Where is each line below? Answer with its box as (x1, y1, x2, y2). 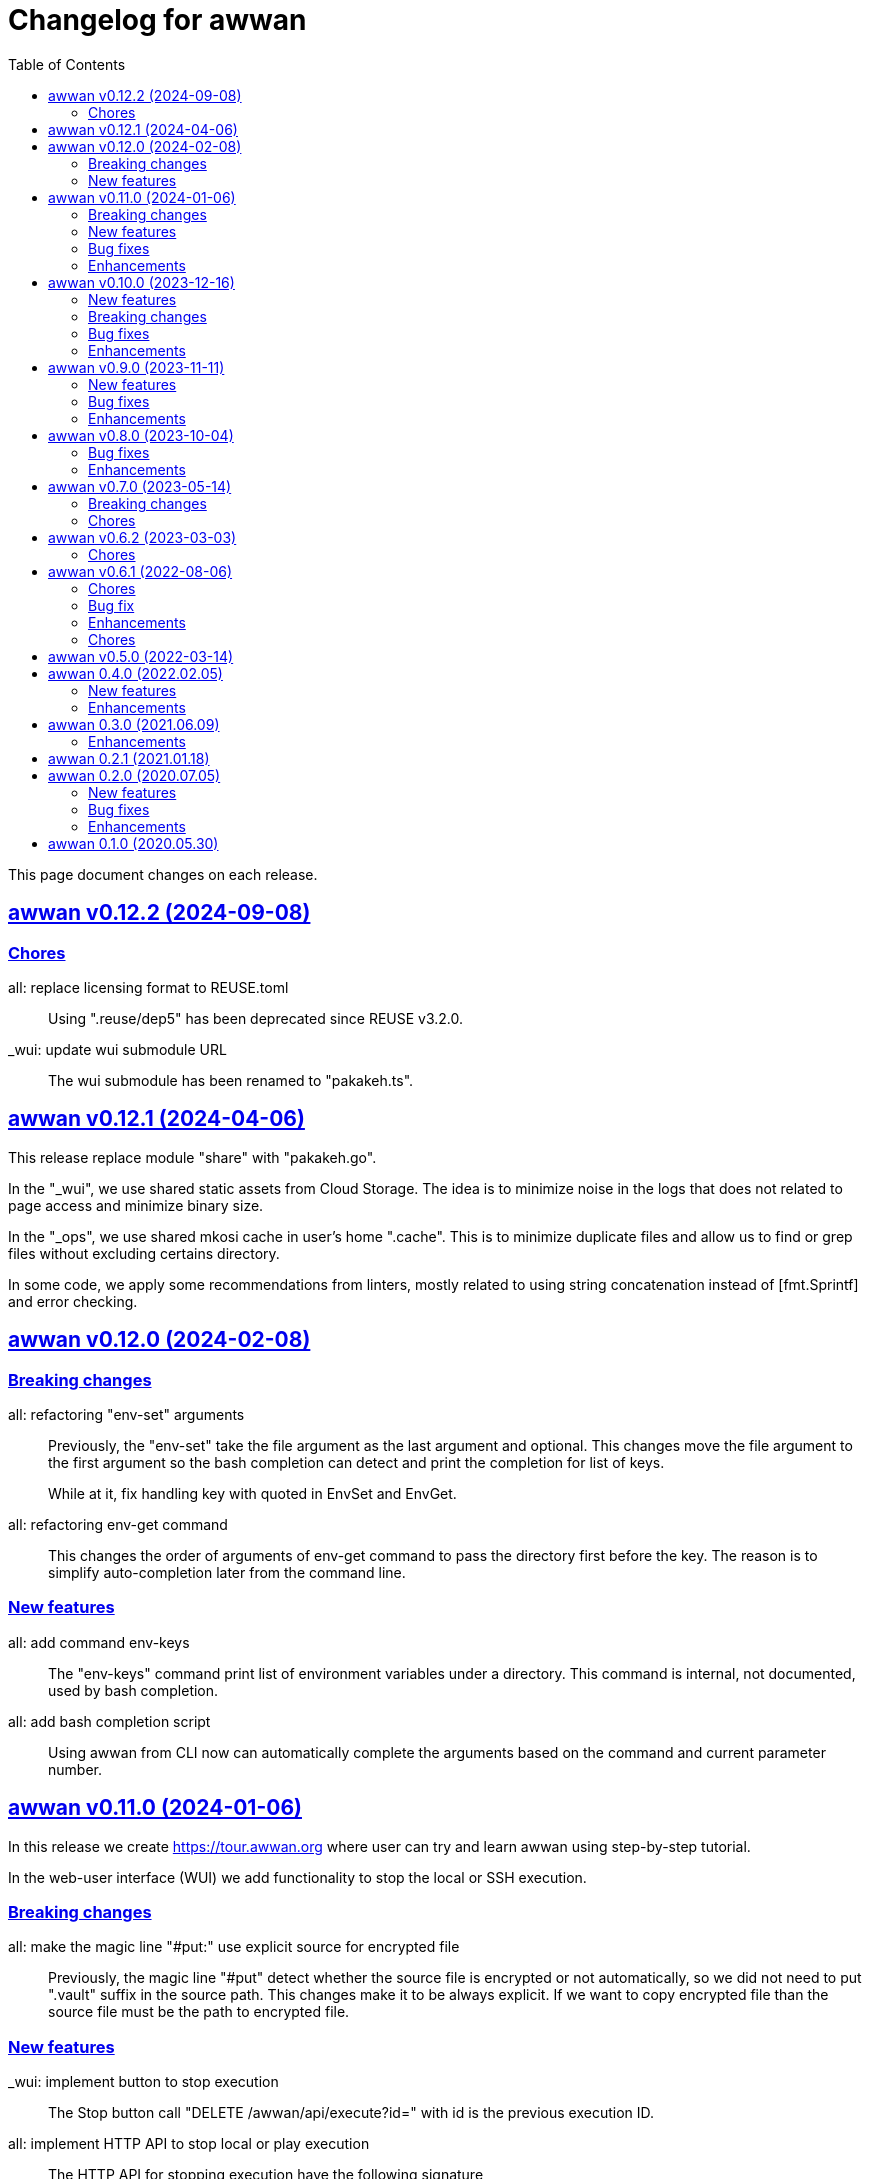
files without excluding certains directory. (8, 1244, 280, 1262)
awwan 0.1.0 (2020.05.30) (48, 834, 219, 852)
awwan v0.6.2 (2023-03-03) (48, 528, 237, 546)
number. (48, 1760, 102, 1778)
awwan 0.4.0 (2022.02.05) (48, 664, 223, 682)
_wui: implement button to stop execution (8, 2073, 279, 2091)
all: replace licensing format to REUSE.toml (8, 978, 289, 996)
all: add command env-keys (8, 1633, 190, 1651)
